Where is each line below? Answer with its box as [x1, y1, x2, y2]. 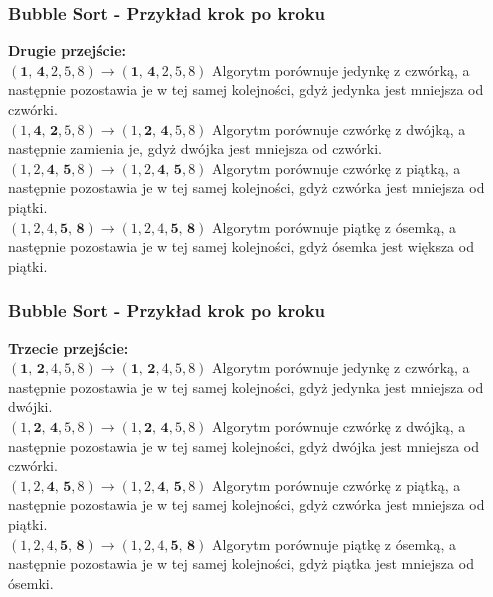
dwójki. [8, 396, 53, 417]
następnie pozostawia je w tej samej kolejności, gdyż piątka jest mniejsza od [8, 553, 474, 574]
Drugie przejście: [8, 40, 127, 61]
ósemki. [8, 572, 54, 593]
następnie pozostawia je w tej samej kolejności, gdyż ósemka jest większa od [8, 236, 474, 257]
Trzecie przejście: [8, 337, 129, 358]
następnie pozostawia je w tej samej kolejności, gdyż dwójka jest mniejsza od [8, 435, 479, 456]
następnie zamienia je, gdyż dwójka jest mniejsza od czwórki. [8, 138, 382, 159]
